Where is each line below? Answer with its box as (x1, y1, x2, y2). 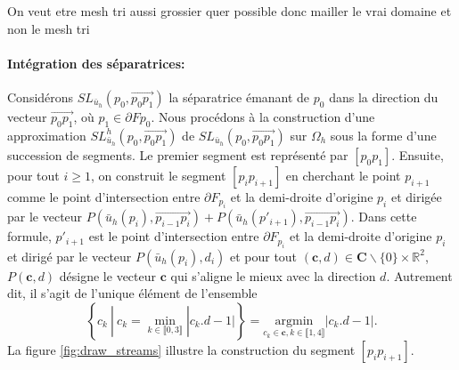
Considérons (7, 87, 74, 106)
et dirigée (390, 187, 442, 205)
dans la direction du (329, 87, 439, 106)
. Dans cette (350, 207, 417, 226)
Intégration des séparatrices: (7, 53, 185, 72)
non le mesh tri (7, 19, 90, 37)
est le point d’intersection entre (88, 227, 259, 245)
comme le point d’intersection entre (7, 187, 201, 205)
